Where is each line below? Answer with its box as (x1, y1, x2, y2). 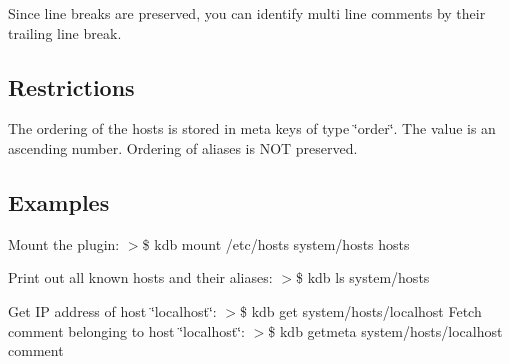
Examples (8, 186, 110, 217)
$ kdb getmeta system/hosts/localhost (268, 320, 503, 341)
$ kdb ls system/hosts (295, 267, 430, 288)
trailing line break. (8, 22, 122, 43)
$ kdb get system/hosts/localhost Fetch (240, 300, 482, 321)
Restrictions (8, 71, 135, 102)
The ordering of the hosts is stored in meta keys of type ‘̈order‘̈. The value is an (8, 118, 496, 139)
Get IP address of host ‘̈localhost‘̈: (8, 300, 217, 321)
